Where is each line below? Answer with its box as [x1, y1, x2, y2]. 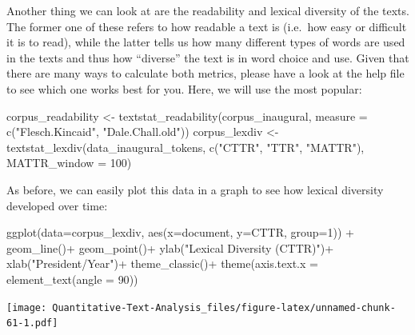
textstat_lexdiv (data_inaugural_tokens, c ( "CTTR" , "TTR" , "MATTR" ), [6, 138, 365, 155]
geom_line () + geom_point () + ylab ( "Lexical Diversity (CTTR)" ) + [6, 239, 334, 256]
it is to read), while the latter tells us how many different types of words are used [6, 34, 405, 50]
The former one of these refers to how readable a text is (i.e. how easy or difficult [6, 18, 407, 34]
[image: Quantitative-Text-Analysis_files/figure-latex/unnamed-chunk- [6, 301, 396, 313]
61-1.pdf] [6, 317, 58, 329]
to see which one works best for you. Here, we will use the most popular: [6, 80, 362, 97]
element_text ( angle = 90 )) [6, 270, 138, 287]
